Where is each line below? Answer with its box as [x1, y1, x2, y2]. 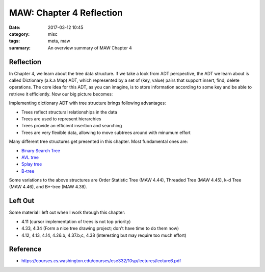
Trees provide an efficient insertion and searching [21, 123, 122, 129]
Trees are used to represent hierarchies [21, 115, 102, 122]
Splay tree [21, 161, 42, 167]
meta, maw [48, 38, 71, 44]
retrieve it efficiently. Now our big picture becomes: [9, 91, 113, 97]
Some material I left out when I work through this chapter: [9, 209, 126, 215]
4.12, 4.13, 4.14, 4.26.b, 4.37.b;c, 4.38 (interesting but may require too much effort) [21, 232, 186, 238]
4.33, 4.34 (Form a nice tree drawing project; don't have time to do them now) [21, 226, 179, 231]
